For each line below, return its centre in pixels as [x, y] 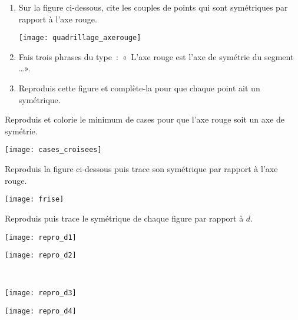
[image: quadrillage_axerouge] [80, 38]
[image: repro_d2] [41, 255]
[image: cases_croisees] [53, 150]
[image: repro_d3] [41, 293]
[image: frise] [34, 199]
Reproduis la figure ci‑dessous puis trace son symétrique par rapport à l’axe [141, 169]
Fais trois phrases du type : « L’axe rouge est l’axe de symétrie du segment [156, 56]
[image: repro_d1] [41, 237]
